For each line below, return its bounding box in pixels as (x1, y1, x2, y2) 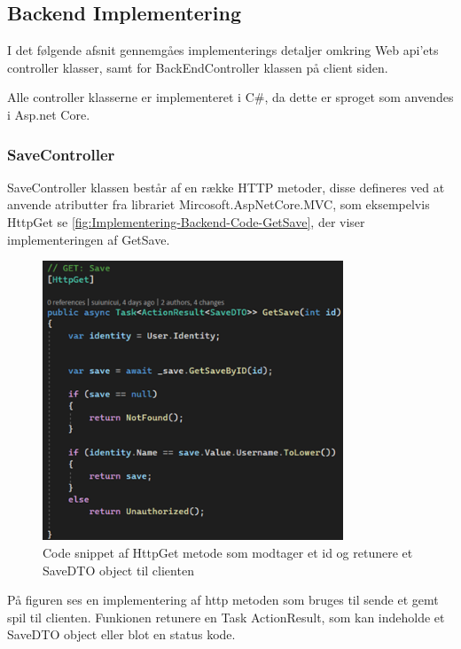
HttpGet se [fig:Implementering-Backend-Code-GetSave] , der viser (7, 212, 365, 231)
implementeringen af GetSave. (7, 230, 170, 248)
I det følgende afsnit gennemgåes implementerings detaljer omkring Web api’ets (7, 41, 439, 59)
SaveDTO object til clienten (43, 560, 194, 579)
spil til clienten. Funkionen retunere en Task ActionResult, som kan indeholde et (7, 607, 445, 626)
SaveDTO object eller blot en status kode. (7, 625, 236, 644)
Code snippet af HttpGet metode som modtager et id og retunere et (43, 543, 413, 562)
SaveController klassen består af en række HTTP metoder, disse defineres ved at (7, 177, 445, 196)
